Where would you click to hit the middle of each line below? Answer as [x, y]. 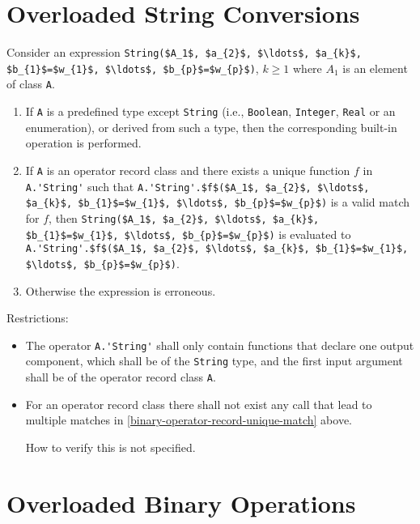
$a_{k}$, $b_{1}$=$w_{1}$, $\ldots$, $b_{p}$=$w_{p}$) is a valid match [218, 202]
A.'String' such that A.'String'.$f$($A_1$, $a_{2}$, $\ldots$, [197, 186]
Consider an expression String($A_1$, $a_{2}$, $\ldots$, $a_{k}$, [184, 52]
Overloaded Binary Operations [181, 503]
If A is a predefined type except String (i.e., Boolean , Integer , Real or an [210, 111]
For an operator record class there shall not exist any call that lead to [199, 404]
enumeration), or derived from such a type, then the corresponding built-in [211, 127]
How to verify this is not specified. [110, 447]
